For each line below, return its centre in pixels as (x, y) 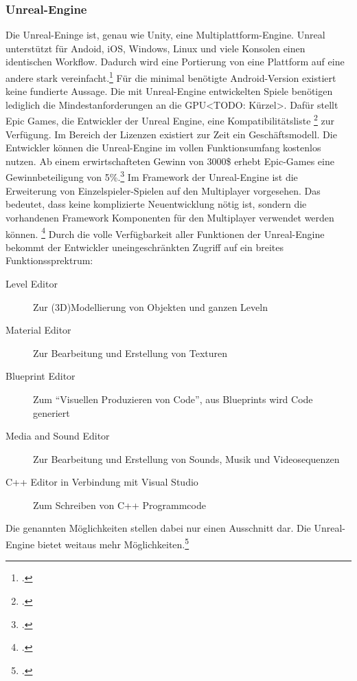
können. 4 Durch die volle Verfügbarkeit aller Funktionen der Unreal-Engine (165, 233)
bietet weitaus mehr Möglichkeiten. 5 (113, 543)
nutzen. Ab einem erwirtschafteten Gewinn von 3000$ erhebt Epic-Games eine (170, 161)
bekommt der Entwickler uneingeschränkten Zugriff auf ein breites (145, 247)
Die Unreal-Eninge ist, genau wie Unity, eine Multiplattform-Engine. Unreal (165, 35)
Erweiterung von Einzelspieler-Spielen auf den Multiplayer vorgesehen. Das (163, 190)
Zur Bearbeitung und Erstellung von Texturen (130, 353)
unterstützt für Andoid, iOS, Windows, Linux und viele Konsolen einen (156, 48)
